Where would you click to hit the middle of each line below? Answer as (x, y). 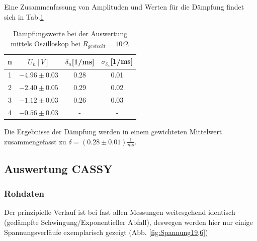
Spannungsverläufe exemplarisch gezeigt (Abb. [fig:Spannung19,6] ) (106, 232)
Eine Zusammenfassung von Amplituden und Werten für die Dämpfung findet (124, 7)
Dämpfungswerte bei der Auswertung (70, 33)
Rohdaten (24, 193)
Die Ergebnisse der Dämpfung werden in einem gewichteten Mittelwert (113, 131)
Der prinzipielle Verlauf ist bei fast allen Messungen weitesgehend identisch (120, 212)
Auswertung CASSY (58, 168)
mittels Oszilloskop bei (46, 43)
